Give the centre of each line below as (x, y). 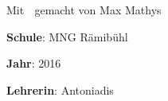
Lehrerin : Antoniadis (60, 89)
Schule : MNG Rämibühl (67, 36)
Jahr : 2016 (34, 63)
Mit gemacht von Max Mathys (84, 10)
